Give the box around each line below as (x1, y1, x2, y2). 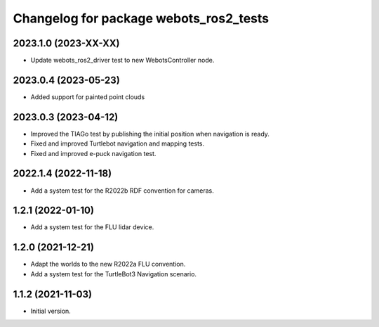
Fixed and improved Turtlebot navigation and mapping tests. (30, 139, 205, 148)
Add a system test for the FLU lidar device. (30, 223, 154, 231)
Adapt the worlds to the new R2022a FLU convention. (30, 260, 186, 269)
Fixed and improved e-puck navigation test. (30, 149, 157, 158)
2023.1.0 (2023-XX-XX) (13, 37, 120, 49)
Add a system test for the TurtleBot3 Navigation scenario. (30, 269, 197, 278)
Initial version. (30, 307, 72, 315)
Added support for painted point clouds (30, 92, 145, 101)
